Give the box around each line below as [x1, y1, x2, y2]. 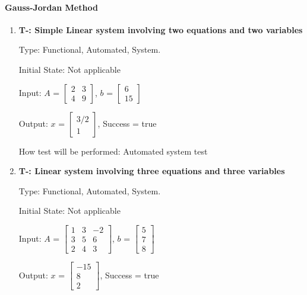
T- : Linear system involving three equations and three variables [18, 165, 285, 177]
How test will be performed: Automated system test [18, 145, 208, 157]
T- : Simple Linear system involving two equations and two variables [18, 23, 303, 36]
